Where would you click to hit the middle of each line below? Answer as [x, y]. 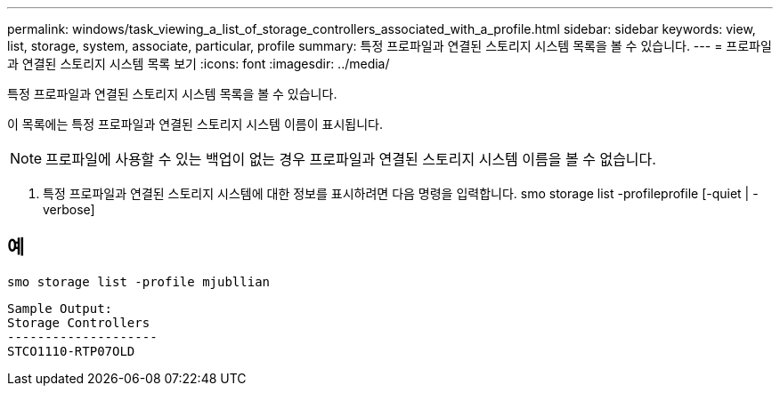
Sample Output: [60, 308]
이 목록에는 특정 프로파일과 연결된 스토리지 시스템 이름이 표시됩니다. [195, 124]
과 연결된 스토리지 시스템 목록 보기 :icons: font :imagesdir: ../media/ [199, 64]
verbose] [69, 209]
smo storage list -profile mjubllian [139, 281]
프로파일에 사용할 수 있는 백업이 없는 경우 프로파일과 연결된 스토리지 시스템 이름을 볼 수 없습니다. [351, 159]
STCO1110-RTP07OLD [71, 351]
